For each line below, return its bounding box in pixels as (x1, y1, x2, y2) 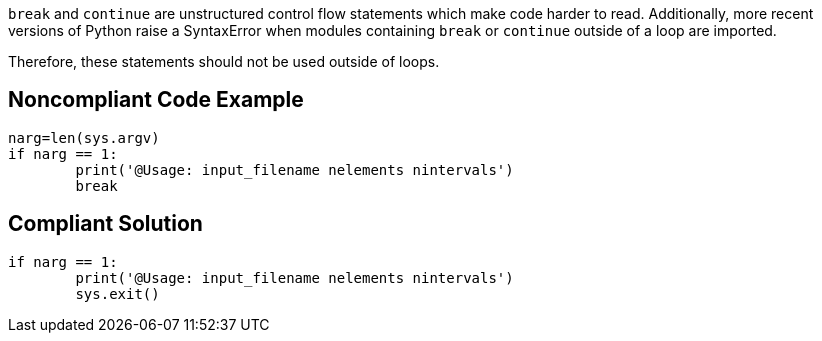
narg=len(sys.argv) (8, 129, 160, 146)
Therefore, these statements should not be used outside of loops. (8, 53, 440, 70)
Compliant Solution (8, 211, 203, 237)
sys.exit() (75, 285, 160, 302)
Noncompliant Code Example (8, 87, 304, 113)
